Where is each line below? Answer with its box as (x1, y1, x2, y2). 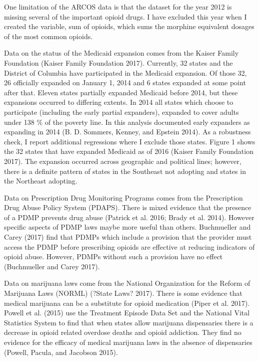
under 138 (4, 116, 34, 127)
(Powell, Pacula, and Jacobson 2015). (4, 346, 118, 357)
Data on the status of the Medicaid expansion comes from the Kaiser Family (4, 48, 239, 58)
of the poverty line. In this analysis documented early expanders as (44, 116, 250, 127)
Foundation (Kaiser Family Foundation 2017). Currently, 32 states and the (4, 57, 233, 68)
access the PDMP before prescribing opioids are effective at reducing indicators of (4, 241, 255, 252)
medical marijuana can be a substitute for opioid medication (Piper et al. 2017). (4, 297, 250, 308)
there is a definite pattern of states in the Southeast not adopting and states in (4, 165, 246, 176)
